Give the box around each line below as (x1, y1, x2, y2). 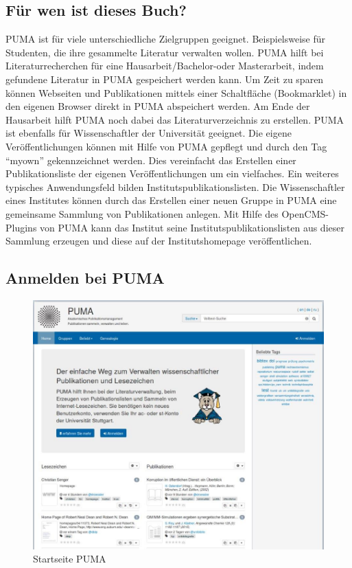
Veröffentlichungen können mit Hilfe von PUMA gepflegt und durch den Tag (5, 139, 327, 153)
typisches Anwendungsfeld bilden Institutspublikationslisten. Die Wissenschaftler (5, 179, 345, 194)
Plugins (5, 220, 37, 234)
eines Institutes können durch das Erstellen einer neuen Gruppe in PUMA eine (5, 193, 337, 207)
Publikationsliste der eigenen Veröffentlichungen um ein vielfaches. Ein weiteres (5, 166, 339, 181)
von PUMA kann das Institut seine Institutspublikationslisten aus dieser (40, 220, 344, 234)
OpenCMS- (281, 206, 329, 220)
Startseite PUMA (33, 552, 106, 566)
